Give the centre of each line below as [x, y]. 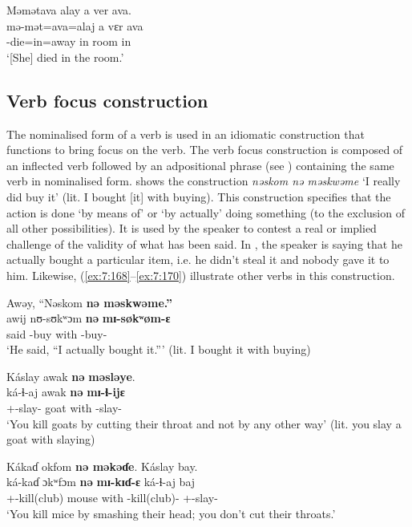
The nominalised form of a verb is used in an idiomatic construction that [186, 134]
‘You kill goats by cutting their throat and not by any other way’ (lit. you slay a [204, 423]
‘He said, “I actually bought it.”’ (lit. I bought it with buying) [159, 349]
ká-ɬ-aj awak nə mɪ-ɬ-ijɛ [66, 392]
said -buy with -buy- [57, 333]
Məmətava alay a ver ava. [69, 10]
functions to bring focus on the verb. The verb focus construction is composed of [205, 150]
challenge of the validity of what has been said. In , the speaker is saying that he [204, 243]
